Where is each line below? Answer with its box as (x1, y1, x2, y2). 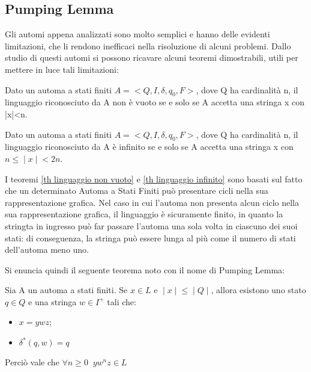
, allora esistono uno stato (211, 284, 306, 296)
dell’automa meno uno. (5, 243, 89, 256)
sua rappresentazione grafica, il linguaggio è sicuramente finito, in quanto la (5, 208, 283, 220)
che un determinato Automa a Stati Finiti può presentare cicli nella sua (5, 184, 268, 197)
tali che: (107, 295, 136, 308)
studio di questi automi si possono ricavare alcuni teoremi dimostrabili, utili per (5, 51, 298, 64)
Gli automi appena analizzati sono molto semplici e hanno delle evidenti (5, 28, 270, 40)
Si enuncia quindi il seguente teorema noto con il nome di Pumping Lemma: (5, 263, 285, 276)
